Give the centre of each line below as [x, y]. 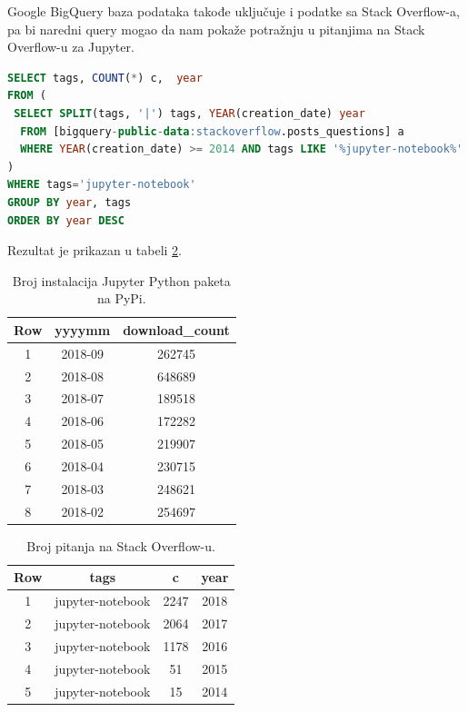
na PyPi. [121, 298]
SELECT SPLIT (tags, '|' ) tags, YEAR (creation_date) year [189, 113]
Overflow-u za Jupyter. [71, 47]
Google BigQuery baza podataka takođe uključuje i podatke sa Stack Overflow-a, [234, 11]
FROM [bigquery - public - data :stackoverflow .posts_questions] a [212, 131]
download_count [176, 329]
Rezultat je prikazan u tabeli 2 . [95, 250]
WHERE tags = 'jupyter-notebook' [102, 185]
